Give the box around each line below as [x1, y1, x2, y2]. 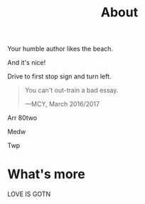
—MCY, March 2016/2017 [24, 100, 100, 108]
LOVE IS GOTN [7, 190, 51, 198]
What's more [7, 166, 85, 183]
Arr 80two [7, 113, 38, 122]
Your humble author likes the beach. [7, 44, 114, 53]
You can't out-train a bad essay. [24, 86, 119, 95]
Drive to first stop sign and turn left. [7, 72, 112, 81]
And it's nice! [7, 58, 46, 67]
